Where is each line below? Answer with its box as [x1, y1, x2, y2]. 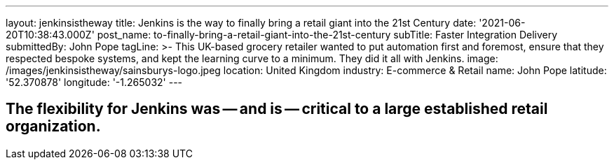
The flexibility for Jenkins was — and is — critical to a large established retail [6, 100, 548, 118]
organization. [6, 117, 101, 136]
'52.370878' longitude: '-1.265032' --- [6, 76, 183, 88]
